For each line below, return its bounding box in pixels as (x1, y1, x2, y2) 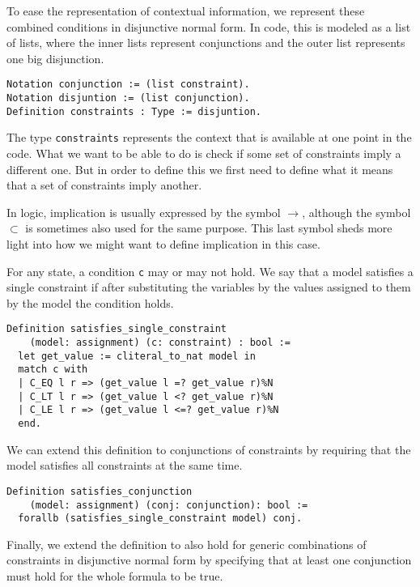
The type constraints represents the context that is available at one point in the (6, 129, 412, 146)
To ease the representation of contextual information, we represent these (6, 2, 365, 19)
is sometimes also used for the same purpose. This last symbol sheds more (25, 219, 392, 236)
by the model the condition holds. (6, 294, 174, 311)
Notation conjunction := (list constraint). (6, 79, 250, 91)
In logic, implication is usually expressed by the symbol (6, 203, 281, 220)
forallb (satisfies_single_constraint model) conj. (18, 513, 303, 525)
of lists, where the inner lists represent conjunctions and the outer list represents (6, 34, 405, 51)
